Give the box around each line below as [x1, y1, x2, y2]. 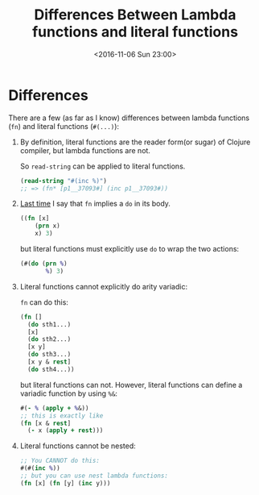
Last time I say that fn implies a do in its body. [19, 199, 171, 209]
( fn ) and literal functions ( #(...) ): [8, 121, 119, 131]
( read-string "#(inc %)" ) [19, 177, 107, 185]
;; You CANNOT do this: [19, 457, 101, 465]
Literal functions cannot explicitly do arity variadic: [19, 281, 187, 291]
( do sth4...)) [27, 365, 75, 373]
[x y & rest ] [27, 358, 72, 366]
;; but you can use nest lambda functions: [19, 472, 169, 480]
